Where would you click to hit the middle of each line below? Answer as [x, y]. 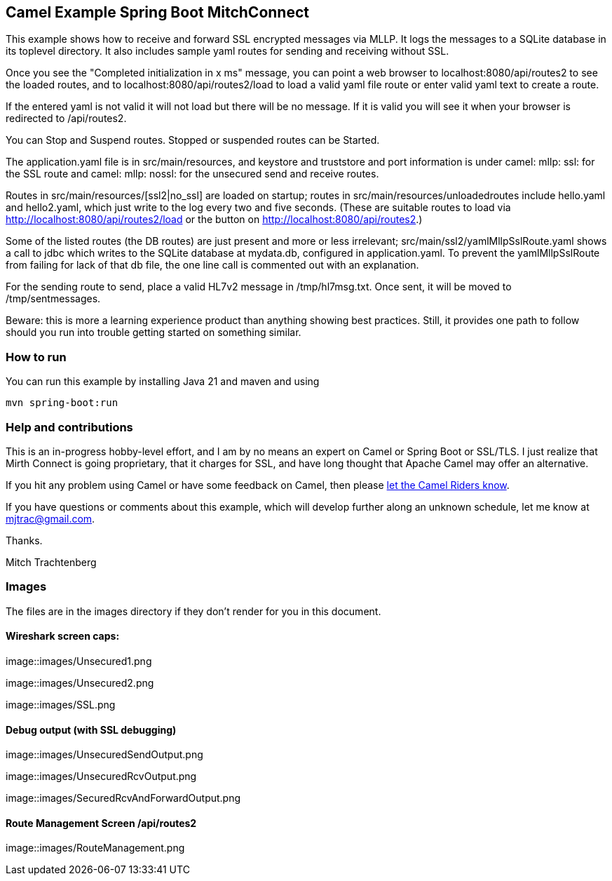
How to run [36, 357]
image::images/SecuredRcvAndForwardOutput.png [123, 798]
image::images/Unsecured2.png [80, 682]
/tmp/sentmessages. [53, 299]
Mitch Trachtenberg [51, 562]
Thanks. [24, 540]
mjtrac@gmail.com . [50, 518]
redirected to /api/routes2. [66, 119]
